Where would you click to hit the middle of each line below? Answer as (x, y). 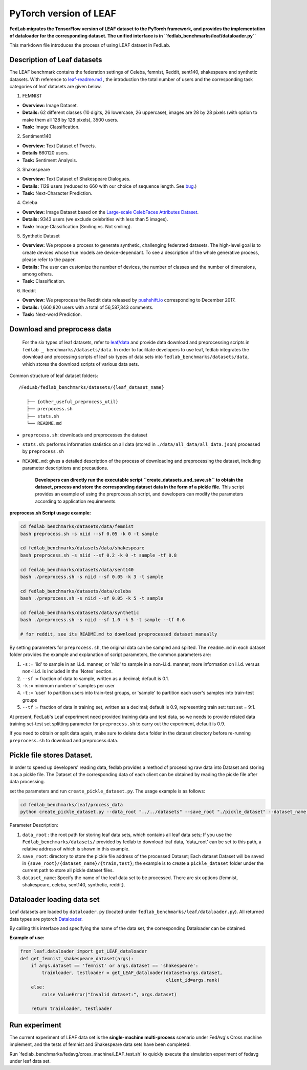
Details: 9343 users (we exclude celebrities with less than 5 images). (95, 219)
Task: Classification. (44, 281)
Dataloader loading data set (54, 899)
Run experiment (35, 1025)
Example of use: (27, 938)
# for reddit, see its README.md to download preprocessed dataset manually (119, 634)
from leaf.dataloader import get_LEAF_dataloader (84, 951)
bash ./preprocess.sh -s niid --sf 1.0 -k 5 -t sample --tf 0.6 (103, 620)
